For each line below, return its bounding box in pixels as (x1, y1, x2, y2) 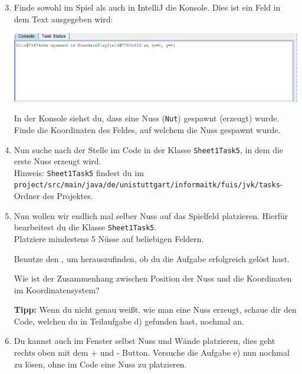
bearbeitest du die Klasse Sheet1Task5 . (14, 221, 157, 233)
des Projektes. (42, 190, 93, 202)
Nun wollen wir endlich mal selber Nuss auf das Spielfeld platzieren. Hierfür (14, 209, 288, 221)
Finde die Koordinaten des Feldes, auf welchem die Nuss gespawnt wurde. (14, 123, 281, 135)
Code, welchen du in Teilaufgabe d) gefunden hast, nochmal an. (14, 315, 244, 327)
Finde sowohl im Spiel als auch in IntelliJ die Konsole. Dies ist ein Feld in (14, 1, 281, 13)
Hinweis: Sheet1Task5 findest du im (14, 166, 144, 178)
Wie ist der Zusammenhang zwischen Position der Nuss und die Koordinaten (14, 272, 292, 284)
